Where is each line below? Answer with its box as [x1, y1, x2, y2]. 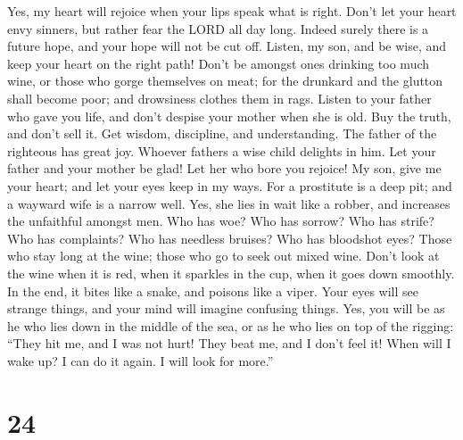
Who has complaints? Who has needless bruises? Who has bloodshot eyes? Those [7, 228, 452, 247]
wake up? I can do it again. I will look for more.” [7, 351, 274, 369]
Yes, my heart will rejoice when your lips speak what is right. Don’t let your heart [7, 2, 457, 20]
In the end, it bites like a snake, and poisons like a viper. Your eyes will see [7, 281, 418, 300]
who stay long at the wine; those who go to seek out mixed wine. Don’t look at [7, 246, 440, 265]
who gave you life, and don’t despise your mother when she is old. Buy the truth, [7, 106, 451, 125]
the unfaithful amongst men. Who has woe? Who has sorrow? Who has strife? [7, 212, 434, 230]
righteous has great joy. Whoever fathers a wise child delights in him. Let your [7, 141, 436, 160]
